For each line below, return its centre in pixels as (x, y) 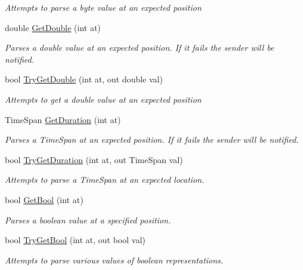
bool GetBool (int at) (44, 199)
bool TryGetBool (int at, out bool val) (75, 240)
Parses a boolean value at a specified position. (88, 220)
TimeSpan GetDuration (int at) (63, 119)
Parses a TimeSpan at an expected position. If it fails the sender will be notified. (152, 139)
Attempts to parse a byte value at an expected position (103, 7)
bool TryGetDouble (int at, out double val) (84, 79)
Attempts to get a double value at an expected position (103, 99)
